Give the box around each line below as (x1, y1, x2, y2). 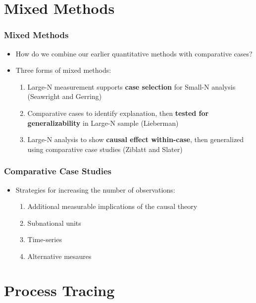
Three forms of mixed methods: (15, 65, 111, 75)
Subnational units (27, 217, 81, 228)
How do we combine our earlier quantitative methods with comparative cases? (15, 48, 253, 58)
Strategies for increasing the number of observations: (15, 184, 175, 195)
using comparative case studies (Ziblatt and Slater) (27, 144, 183, 154)
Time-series (27, 234, 62, 245)
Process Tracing (4, 280, 115, 300)
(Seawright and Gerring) (27, 91, 102, 101)
